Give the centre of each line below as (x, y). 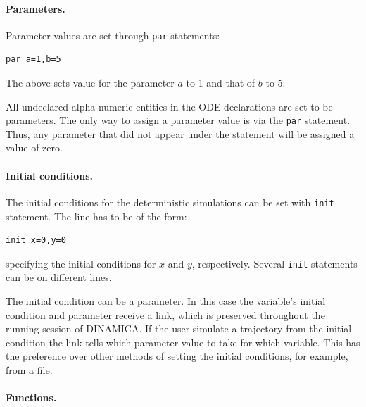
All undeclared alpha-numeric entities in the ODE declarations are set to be (169, 106)
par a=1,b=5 (33, 60)
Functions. (31, 397)
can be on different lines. (59, 277)
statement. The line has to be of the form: (96, 216)
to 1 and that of (221, 83)
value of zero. (34, 148)
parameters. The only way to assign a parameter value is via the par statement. (178, 120)
